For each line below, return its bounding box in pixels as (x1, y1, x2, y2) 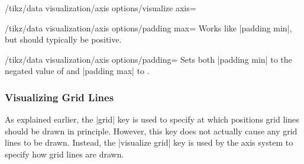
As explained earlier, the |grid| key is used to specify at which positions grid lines (5, 113, 299, 126)
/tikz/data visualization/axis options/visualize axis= (5, 2, 196, 14)
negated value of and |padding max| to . (5, 65, 150, 77)
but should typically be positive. (5, 33, 122, 46)
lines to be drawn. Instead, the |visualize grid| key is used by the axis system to (5, 136, 293, 149)
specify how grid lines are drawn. (5, 147, 124, 160)
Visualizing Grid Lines (5, 89, 114, 104)
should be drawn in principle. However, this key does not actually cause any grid (5, 124, 297, 137)
